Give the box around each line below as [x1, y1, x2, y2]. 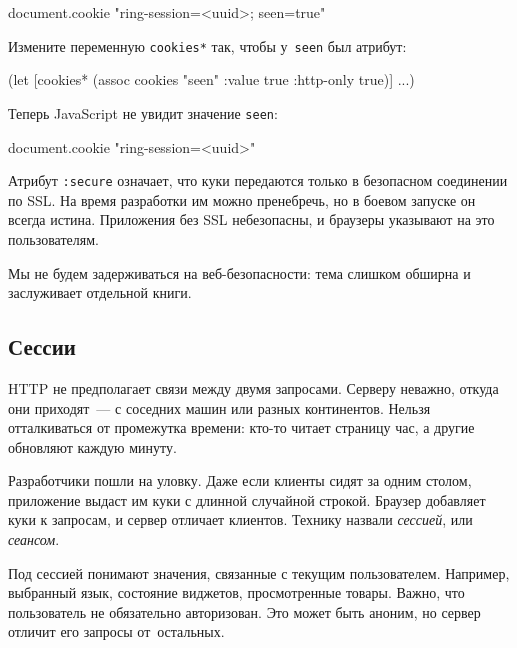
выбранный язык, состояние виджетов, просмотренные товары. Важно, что [8, 582, 465, 603]
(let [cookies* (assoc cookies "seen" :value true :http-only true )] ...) [8, 69, 415, 90]
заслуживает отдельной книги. [8, 282, 192, 303]
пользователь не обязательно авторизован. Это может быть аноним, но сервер [8, 601, 481, 622]
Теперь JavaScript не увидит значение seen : [8, 102, 278, 123]
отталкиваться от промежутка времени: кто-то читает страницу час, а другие [8, 417, 475, 438]
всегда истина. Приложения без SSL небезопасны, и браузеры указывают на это [8, 209, 495, 230]
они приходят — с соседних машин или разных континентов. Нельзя [8, 397, 431, 418]
